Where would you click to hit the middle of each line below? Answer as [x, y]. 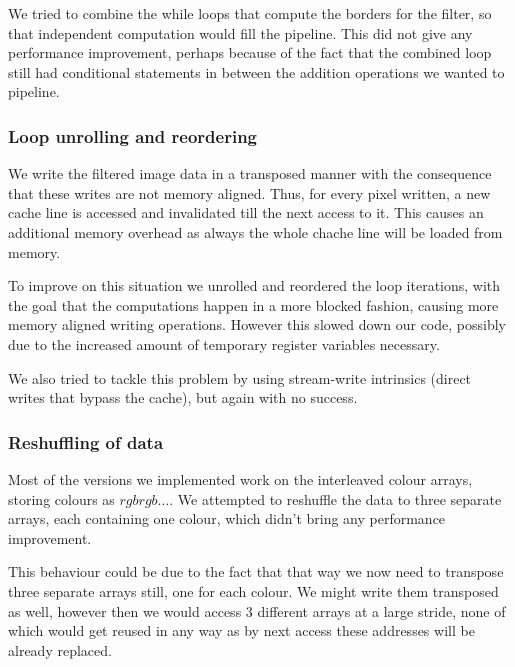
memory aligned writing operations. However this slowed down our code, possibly [257, 324]
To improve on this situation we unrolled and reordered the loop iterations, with [254, 285]
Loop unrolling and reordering [132, 135]
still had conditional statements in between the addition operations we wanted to [256, 71]
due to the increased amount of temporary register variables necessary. [224, 343]
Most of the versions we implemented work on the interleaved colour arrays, [240, 478]
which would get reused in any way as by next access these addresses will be [241, 630]
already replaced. [60, 649]
